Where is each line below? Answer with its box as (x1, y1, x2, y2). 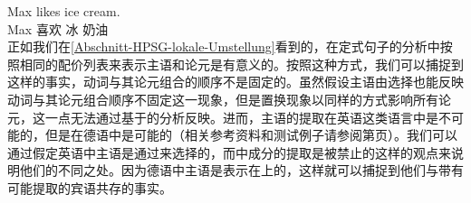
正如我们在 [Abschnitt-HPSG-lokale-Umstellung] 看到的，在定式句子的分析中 (7, 37, 440, 56)
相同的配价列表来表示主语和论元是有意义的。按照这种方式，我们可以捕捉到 (19, 54, 464, 73)
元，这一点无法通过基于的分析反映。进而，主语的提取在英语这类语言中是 (7, 107, 438, 126)
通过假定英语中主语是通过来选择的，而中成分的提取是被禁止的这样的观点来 (7, 143, 451, 161)
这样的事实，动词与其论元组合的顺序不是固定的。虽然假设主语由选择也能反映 (7, 72, 464, 91)
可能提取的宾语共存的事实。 (7, 178, 172, 197)
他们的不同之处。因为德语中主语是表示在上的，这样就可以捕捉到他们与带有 (19, 161, 464, 180)
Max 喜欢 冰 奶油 (7, 19, 109, 38)
